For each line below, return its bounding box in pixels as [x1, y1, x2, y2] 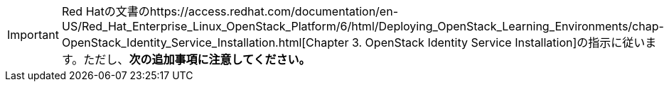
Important [7, 28, 59, 42]
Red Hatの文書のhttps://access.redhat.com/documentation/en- [61, 4, 399, 18]
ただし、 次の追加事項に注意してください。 [83, 52, 311, 66]
